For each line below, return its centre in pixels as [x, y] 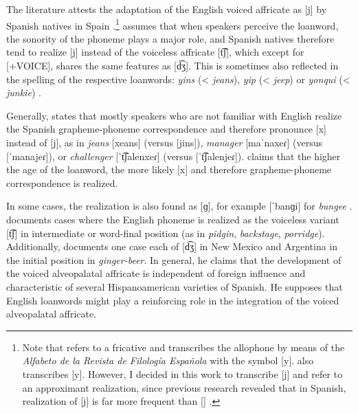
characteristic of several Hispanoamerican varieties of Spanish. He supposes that [175, 286]
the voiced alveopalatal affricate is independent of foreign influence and [156, 273]
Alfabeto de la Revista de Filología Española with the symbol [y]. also [168, 360]
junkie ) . [24, 92]
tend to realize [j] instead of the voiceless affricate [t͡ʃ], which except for [155, 52]
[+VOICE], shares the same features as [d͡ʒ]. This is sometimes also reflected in [172, 66]
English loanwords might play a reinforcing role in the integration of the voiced [173, 300]
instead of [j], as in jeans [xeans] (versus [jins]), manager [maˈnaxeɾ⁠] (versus [164, 142]
